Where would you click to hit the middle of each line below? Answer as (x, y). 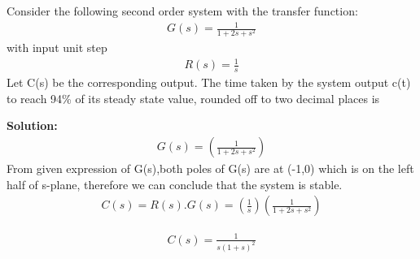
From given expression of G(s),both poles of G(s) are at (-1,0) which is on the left (210, 168)
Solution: (32, 125)
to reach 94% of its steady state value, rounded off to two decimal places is (193, 98)
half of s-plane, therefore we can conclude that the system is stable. (175, 184)
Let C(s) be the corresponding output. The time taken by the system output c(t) (209, 82)
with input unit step (57, 47)
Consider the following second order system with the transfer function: (182, 11)
